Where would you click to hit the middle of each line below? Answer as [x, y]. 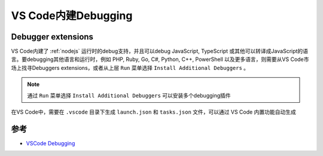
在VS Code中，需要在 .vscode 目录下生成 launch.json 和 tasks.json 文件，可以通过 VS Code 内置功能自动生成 [153, 112]
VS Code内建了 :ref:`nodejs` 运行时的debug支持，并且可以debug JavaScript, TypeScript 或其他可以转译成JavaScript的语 [159, 51]
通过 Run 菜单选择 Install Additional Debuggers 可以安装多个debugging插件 [129, 95]
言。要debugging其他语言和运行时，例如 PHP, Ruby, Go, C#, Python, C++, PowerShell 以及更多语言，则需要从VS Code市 [160, 59]
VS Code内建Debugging [72, 16]
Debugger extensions [52, 37]
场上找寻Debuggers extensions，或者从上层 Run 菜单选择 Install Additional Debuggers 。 [130, 68]
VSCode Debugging [51, 143]
